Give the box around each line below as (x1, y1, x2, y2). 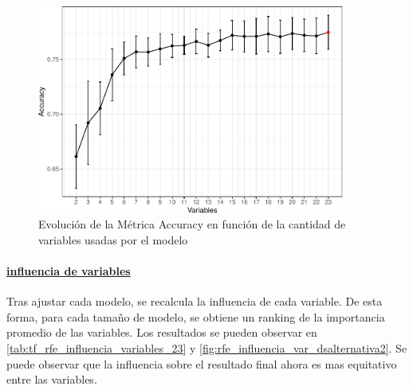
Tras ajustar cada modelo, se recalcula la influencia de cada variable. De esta (6, 293, 383, 310)
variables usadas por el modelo (38, 231, 188, 248)
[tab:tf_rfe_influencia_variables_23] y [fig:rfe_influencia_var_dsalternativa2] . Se (6, 340, 407, 357)
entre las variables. (6, 371, 97, 388)
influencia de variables (6, 263, 131, 279)
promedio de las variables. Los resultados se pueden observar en (6, 324, 317, 341)
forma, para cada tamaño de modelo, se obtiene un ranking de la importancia (6, 308, 385, 325)
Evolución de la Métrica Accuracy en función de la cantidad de (38, 216, 346, 232)
